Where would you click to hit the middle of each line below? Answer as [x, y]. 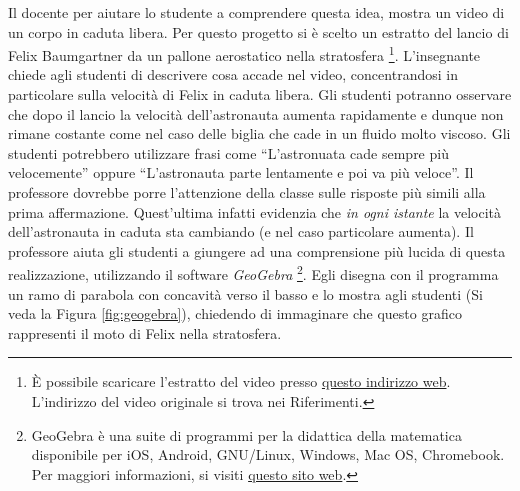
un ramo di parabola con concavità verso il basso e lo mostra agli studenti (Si [245, 293]
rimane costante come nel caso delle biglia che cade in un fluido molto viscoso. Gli [259, 133]
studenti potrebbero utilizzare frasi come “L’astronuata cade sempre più [228, 152]
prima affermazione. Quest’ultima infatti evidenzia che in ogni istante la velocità [255, 211]
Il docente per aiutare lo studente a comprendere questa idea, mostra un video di [256, 12]
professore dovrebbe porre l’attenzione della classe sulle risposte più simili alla [247, 192]
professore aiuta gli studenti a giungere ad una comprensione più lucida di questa [257, 250]
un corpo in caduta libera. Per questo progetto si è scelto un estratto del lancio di [258, 31]
